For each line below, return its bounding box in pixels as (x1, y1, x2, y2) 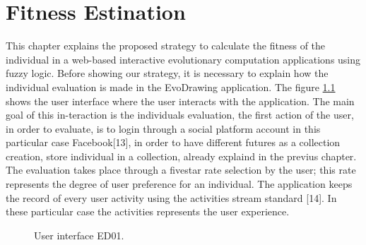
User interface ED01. (34, 227, 124, 242)
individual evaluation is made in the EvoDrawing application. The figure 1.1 (6, 79, 336, 94)
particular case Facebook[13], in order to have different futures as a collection (6, 135, 341, 150)
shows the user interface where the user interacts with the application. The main (6, 93, 355, 108)
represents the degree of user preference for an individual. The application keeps (6, 177, 353, 191)
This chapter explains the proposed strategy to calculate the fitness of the (6, 38, 326, 53)
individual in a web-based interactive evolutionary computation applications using (6, 52, 361, 66)
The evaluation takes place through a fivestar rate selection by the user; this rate (6, 162, 356, 177)
